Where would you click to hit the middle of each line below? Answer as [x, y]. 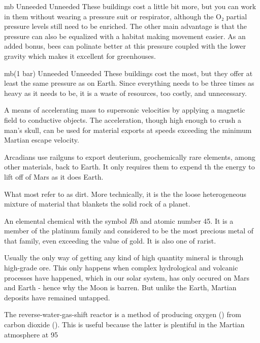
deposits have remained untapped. [57, 297]
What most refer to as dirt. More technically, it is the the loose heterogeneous [125, 194]
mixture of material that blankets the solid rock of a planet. [97, 204]
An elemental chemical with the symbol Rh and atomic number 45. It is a [119, 220]
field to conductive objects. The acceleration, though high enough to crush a [123, 119]
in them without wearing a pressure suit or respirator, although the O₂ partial [126, 16]
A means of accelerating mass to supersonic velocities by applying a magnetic [125, 110]
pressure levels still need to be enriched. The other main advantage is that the [126, 26]
